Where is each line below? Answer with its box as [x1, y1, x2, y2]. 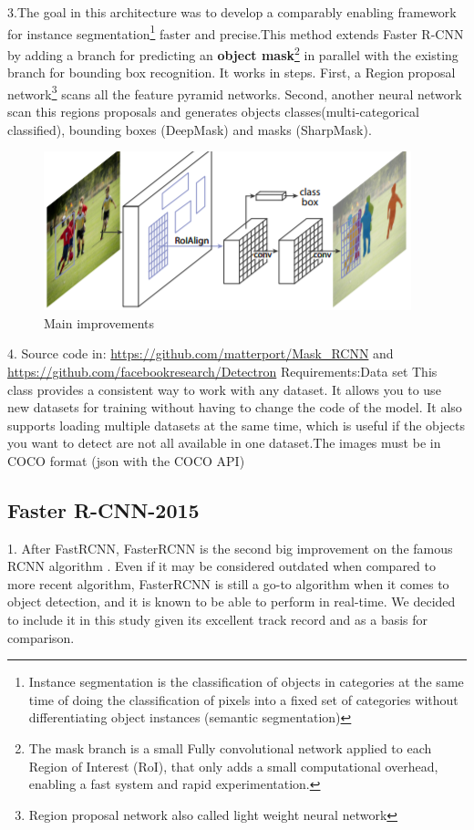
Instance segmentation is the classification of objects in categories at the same [28, 672, 464, 691]
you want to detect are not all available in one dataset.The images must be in [7, 433, 441, 452]
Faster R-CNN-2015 [7, 495, 200, 524]
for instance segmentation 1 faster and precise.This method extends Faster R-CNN [7, 21, 464, 43]
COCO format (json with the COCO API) [7, 451, 245, 470]
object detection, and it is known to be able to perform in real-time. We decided [7, 592, 456, 611]
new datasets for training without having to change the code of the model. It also [7, 398, 462, 417]
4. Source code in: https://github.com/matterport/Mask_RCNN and [7, 344, 394, 363]
